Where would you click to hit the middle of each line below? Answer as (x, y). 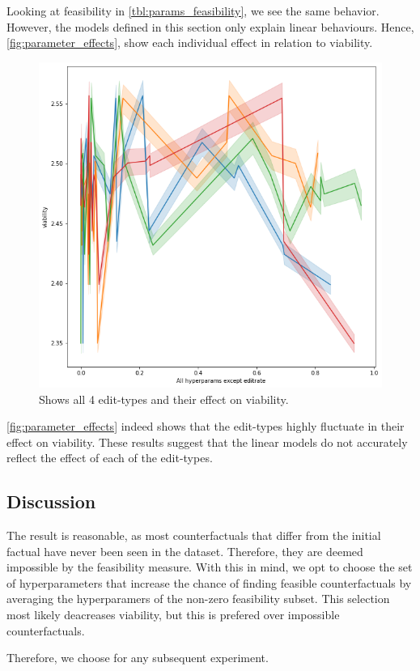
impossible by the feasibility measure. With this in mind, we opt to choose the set (210, 567)
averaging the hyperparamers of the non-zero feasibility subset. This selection (198, 599)
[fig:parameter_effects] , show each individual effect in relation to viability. (190, 42)
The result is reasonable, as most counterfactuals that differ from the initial (194, 535)
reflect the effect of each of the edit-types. (110, 458)
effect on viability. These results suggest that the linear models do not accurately (207, 442)
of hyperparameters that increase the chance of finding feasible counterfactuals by (209, 582)
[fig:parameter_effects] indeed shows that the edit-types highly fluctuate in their (206, 426)
